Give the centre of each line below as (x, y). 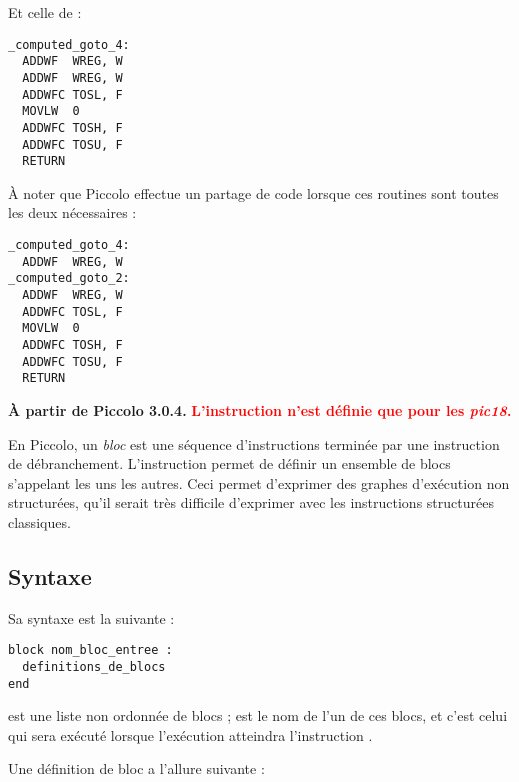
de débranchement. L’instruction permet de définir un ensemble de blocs (229, 463)
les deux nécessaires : (72, 212)
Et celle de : (45, 12)
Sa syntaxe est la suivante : (91, 617)
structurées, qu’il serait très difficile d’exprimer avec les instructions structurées (251, 502)
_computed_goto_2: (69, 278)
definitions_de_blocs (94, 666)
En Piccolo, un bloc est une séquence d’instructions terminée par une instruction (254, 443)
